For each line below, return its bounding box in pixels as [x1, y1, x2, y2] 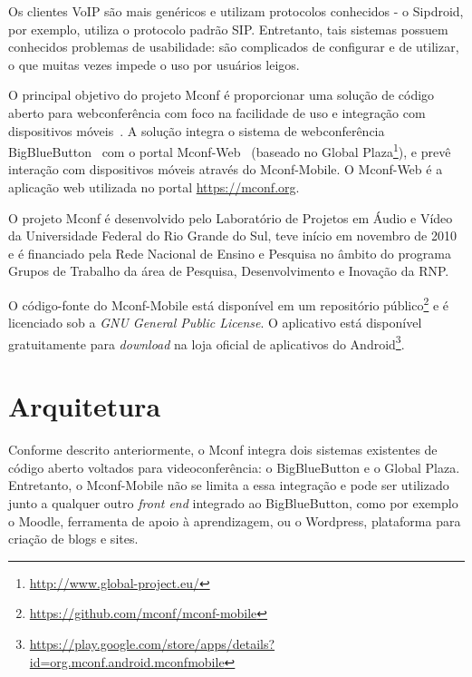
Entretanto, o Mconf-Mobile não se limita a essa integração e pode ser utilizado [8, 476, 449, 495]
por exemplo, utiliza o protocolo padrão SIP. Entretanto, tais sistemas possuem [8, 19, 448, 38]
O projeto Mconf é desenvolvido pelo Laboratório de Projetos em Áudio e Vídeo [8, 208, 453, 227]
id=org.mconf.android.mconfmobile [29, 652, 225, 671]
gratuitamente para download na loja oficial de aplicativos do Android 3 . [8, 331, 405, 353]
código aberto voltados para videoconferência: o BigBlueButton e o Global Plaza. [8, 457, 460, 476]
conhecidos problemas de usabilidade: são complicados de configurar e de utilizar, [8, 37, 459, 56]
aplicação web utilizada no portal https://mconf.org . [8, 178, 300, 196]
